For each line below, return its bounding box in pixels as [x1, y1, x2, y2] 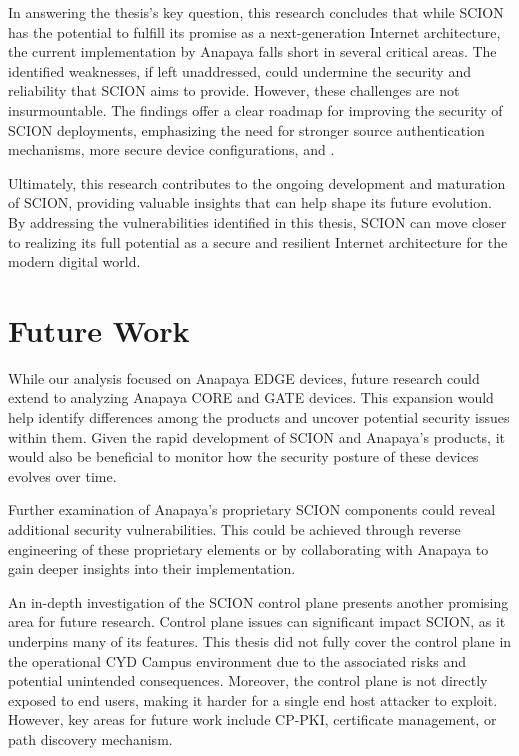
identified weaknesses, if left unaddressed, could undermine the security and [8, 60, 471, 81]
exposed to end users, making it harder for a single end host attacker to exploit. [8, 689, 498, 710]
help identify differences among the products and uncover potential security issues [8, 407, 510, 428]
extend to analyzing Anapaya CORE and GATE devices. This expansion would [8, 387, 494, 408]
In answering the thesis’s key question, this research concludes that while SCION [8, 2, 504, 22]
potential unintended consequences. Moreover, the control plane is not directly [8, 670, 488, 691]
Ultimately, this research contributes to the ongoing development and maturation [8, 172, 506, 193]
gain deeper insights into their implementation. [8, 558, 296, 579]
